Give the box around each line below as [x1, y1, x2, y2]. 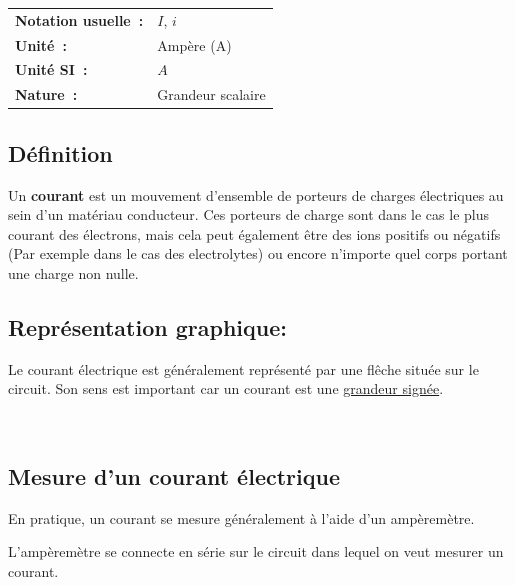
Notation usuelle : [15, 9, 144, 30]
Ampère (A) [157, 34, 232, 55]
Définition [8, 137, 113, 168]
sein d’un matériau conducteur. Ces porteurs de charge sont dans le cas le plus [8, 204, 489, 225]
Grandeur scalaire [157, 84, 266, 105]
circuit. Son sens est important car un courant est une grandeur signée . [8, 378, 444, 399]
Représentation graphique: [8, 311, 287, 342]
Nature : [15, 84, 78, 105]
